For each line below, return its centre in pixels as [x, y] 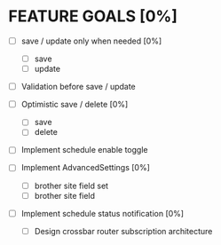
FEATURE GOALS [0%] [93, 16]
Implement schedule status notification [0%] [102, 213]
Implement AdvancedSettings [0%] [85, 168]
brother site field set [71, 186]
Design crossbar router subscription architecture [123, 231]
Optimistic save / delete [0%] [75, 105]
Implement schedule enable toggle [84, 150]
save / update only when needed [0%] [91, 41]
